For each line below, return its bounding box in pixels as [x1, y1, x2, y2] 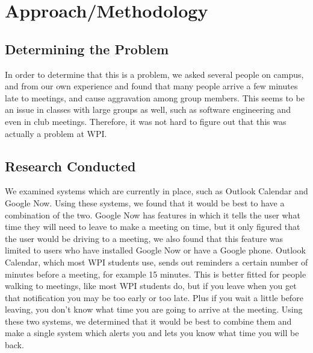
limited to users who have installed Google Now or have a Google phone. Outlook [5, 244, 306, 256]
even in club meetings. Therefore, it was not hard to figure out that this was [5, 115, 287, 127]
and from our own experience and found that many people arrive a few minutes [5, 80, 298, 92]
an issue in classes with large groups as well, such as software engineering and [5, 103, 291, 116]
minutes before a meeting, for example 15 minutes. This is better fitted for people [5, 267, 306, 280]
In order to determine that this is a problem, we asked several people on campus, [5, 68, 304, 80]
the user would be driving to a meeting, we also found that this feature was [5, 232, 284, 244]
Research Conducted [5, 156, 136, 175]
